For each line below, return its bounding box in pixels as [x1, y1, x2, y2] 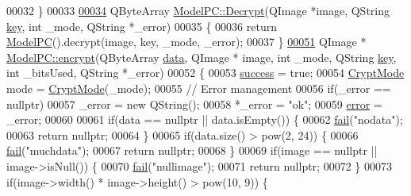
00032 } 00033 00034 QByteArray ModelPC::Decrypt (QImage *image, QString [6, 2, 390, 18]
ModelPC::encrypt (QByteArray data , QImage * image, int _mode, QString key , [6, 48, 397, 65]
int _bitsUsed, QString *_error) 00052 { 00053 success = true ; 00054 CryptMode [6, 64, 405, 81]
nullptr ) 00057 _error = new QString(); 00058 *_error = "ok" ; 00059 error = [6, 95, 382, 112]
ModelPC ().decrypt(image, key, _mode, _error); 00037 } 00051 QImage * [6, 33, 367, 50]
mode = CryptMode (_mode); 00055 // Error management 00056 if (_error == [6, 79, 391, 96]
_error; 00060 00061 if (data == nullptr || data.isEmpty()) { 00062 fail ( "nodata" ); [6, 111, 403, 128]
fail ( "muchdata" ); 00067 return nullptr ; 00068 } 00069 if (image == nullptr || [6, 142, 378, 159]
